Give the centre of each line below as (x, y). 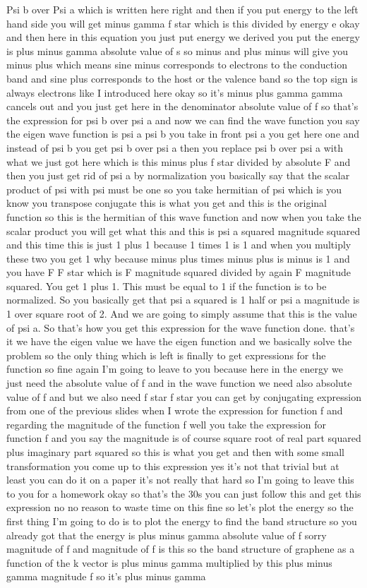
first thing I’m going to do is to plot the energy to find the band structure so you (182, 521)
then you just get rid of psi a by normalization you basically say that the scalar (178, 175)
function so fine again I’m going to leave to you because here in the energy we (175, 369)
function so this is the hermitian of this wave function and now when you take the (184, 216)
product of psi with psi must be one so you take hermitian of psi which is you (174, 189)
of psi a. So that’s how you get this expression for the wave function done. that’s (181, 327)
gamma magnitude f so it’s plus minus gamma (106, 576)
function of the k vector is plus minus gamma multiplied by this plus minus (169, 562)
